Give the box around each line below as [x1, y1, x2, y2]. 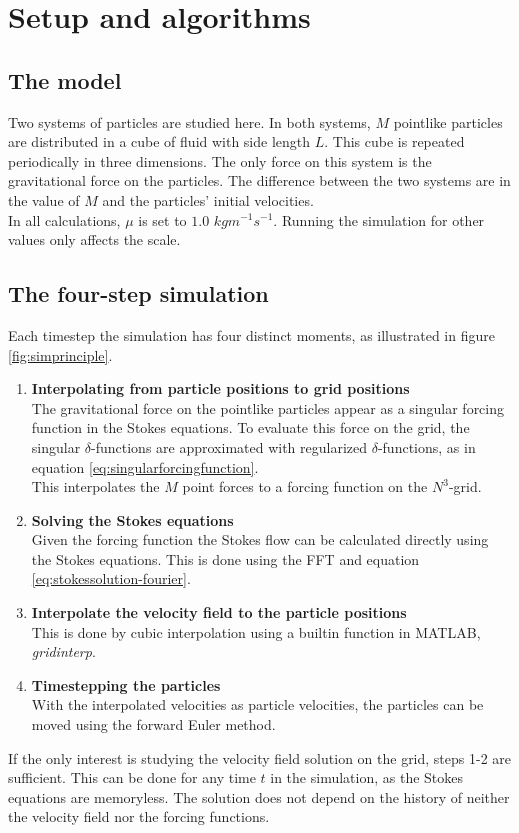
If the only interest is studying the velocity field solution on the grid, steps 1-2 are [8, 747, 512, 768]
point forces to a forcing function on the [182, 476, 428, 497]
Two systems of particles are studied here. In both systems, [8, 111, 371, 132]
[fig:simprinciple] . [8, 344, 113, 365]
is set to [138, 209, 187, 230]
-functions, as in [377, 436, 476, 457]
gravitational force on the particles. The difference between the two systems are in [8, 170, 511, 191]
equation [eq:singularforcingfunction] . [31, 456, 259, 477]
